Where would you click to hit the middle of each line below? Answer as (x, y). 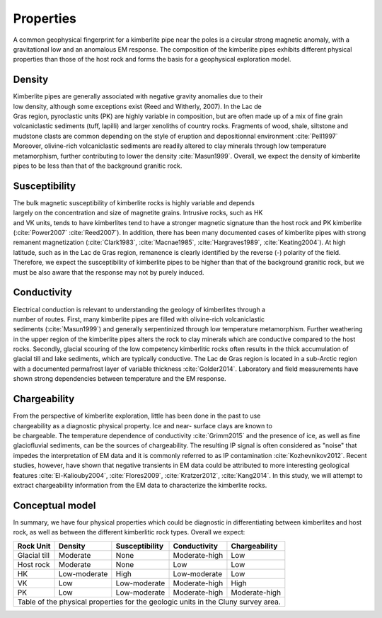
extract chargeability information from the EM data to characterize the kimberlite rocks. (140, 485)
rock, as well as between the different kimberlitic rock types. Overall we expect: (129, 532)
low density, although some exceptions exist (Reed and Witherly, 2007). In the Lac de (137, 106)
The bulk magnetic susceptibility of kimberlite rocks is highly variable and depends (134, 202)
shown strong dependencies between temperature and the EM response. (120, 379)
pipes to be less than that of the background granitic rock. (98, 166)
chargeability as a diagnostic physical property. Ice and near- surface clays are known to (143, 425)
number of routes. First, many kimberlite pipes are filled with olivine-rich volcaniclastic (139, 319)
